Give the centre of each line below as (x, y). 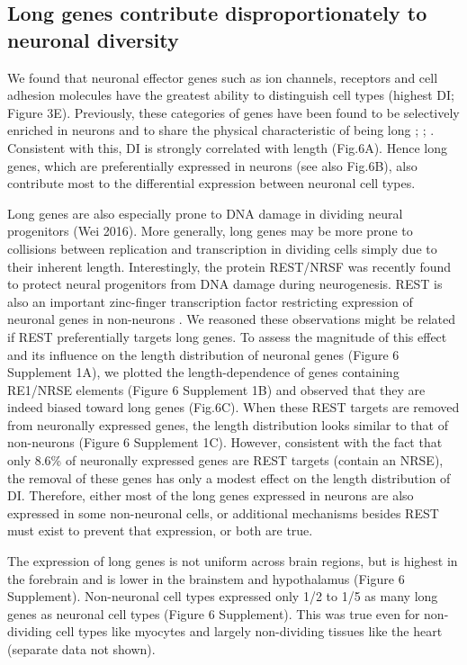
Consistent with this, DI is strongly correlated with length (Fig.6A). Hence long (227, 147)
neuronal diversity (93, 39)
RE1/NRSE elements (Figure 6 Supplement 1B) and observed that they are (216, 389)
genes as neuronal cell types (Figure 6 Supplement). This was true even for (214, 613)
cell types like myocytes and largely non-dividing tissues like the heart (249, 631)
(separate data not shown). (81, 649)
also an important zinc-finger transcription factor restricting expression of (210, 301)
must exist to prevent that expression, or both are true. (160, 530)
